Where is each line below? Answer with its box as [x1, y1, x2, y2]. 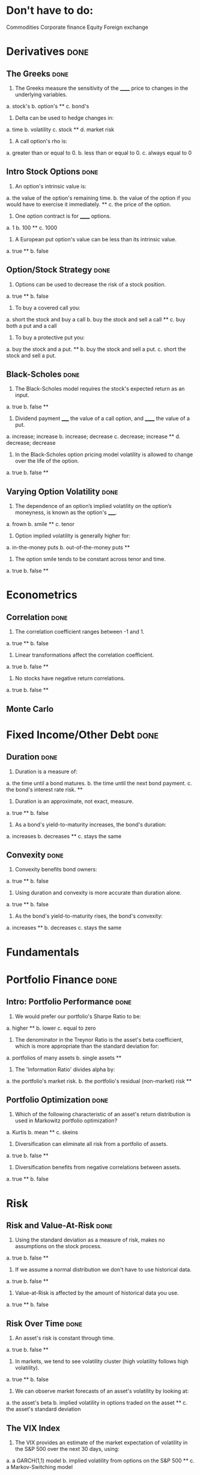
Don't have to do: [6, 4, 94, 17]
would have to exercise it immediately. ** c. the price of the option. [6, 200, 172, 208]
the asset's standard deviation [6, 1406, 81, 1413]
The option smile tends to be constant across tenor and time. [14, 555, 166, 563]
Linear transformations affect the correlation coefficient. [14, 651, 154, 659]
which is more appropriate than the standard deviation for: [14, 1042, 159, 1050]
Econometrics [6, 588, 78, 602]
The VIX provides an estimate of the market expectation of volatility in [14, 1439, 188, 1446]
